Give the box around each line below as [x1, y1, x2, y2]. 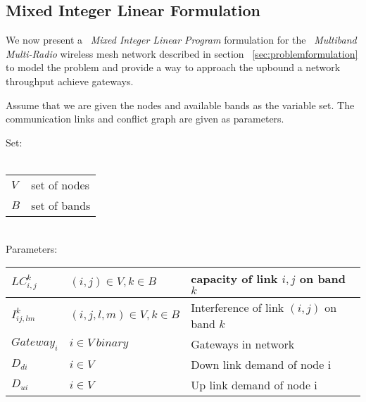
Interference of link [191, 299, 284, 316]
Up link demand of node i [191, 377, 317, 394]
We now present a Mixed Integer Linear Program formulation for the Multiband [6, 32, 357, 47]
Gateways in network [191, 336, 295, 353]
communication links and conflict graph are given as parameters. [6, 111, 284, 126]
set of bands [31, 196, 91, 213]
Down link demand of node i [191, 356, 332, 373]
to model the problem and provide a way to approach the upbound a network [6, 60, 341, 75]
